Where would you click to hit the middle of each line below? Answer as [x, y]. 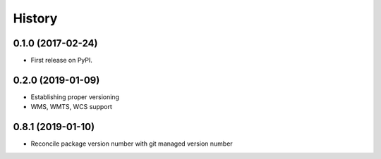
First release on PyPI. [62, 61]
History [35, 18]
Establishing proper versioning [75, 97]
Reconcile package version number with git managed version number [132, 144]
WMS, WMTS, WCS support [72, 107]
